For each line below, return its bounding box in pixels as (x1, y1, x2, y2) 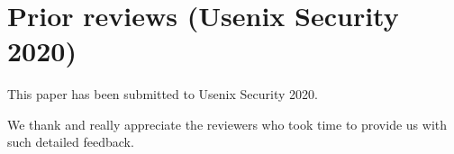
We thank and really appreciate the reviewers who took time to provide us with (7, 114, 448, 133)
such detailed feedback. (7, 132, 134, 151)
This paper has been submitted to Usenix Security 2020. (7, 84, 318, 103)
